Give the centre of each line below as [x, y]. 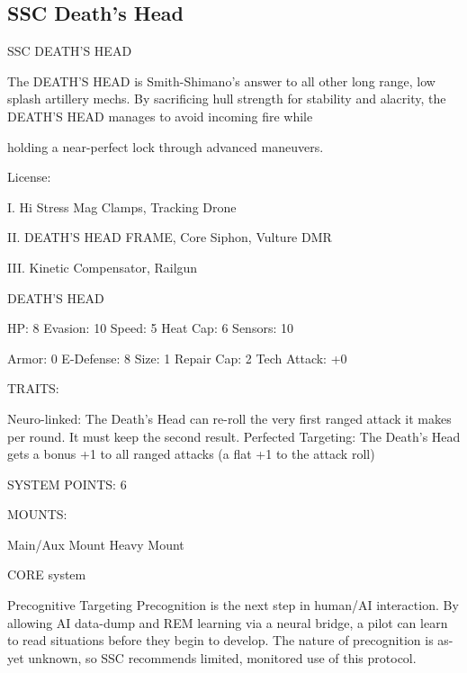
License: [29, 177]
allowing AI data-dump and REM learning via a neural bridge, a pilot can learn [228, 622]
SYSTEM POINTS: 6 [67, 484]
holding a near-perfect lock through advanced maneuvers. [166, 146]
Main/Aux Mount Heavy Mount [96, 544]
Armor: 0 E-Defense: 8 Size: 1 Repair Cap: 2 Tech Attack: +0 [177, 358]
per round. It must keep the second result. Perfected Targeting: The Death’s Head [234, 436]
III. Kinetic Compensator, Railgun [103, 267]
